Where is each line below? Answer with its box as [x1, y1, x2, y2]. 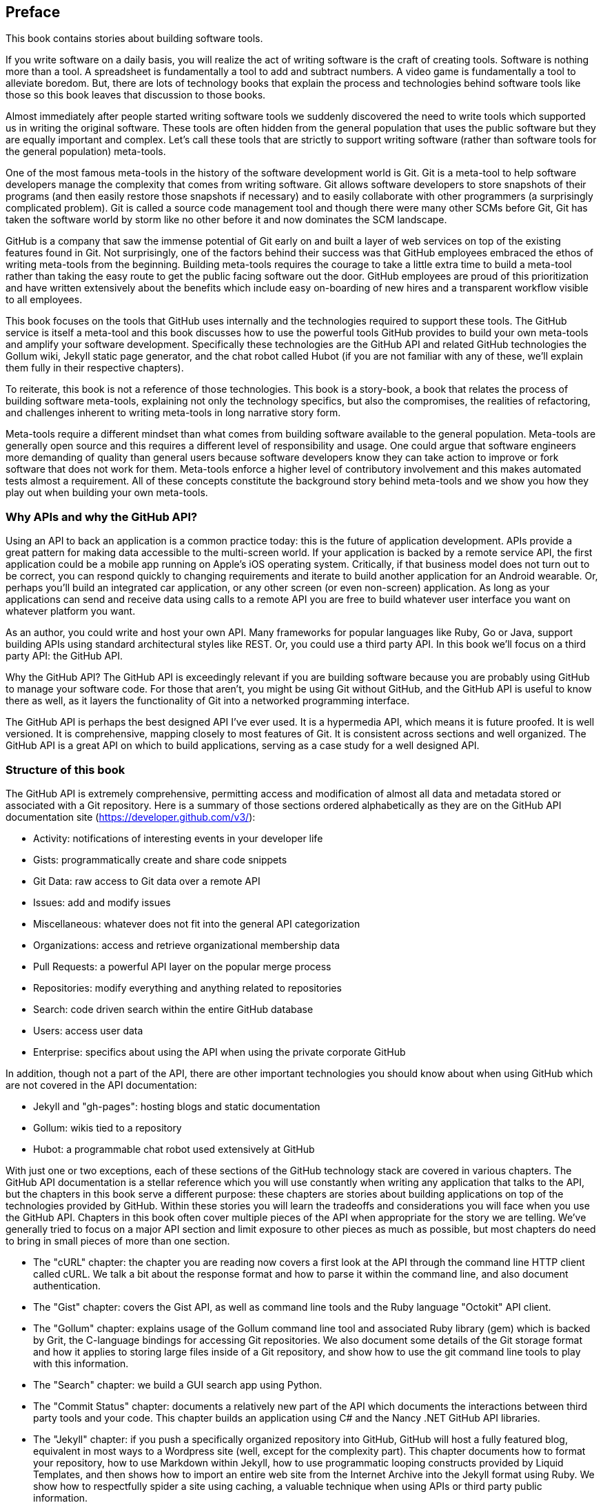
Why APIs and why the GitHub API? [6, 509, 198, 524]
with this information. [33, 1357, 129, 1369]
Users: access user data [33, 1024, 143, 1036]
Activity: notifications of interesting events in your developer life [33, 832, 323, 844]
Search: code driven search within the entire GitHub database [33, 1003, 314, 1015]
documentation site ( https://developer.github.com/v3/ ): [6, 810, 256, 823]
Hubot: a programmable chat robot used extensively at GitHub [33, 1143, 315, 1155]
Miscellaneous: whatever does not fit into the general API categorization [33, 917, 360, 930]
